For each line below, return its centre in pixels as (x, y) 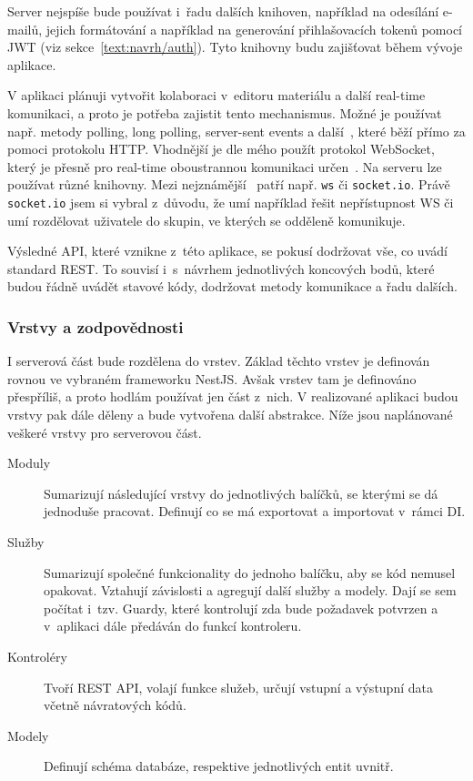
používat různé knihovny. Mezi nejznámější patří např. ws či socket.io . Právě (229, 184)
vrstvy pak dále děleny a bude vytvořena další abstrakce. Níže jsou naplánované (230, 415)
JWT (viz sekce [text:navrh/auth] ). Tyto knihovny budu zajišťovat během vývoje (235, 47)
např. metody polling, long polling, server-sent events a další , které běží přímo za (236, 131)
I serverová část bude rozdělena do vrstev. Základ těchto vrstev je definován (219, 361)
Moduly (29, 463)
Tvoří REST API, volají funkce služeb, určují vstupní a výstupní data (238, 687)
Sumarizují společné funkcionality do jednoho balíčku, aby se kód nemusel (250, 572)
